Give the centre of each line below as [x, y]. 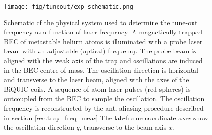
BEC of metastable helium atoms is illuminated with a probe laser [103, 41]
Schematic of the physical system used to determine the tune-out [101, 22]
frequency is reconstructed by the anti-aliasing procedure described [104, 108]
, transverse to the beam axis [123, 127]
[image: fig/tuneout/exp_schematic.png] [70, 7]
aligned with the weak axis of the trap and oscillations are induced [103, 60]
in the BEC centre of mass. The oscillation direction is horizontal [101, 70]
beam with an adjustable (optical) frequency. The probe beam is [100, 51]
